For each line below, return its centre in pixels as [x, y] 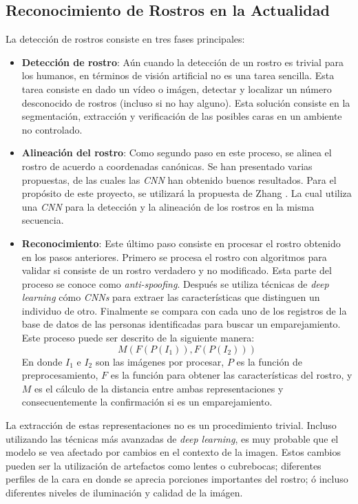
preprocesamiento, [60, 375]
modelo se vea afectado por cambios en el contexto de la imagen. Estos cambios [173, 452]
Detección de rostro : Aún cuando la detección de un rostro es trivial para [182, 62]
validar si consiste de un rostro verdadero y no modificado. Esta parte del [177, 270]
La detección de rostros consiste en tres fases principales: [125, 39]
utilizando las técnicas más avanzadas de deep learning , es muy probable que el [172, 438]
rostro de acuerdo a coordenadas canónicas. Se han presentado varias [167, 166]
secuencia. [43, 220]
